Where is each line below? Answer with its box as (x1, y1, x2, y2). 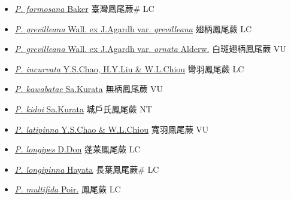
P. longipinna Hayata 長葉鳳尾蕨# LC (14, 163, 159, 175)
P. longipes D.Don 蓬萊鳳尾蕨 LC (14, 143, 141, 155)
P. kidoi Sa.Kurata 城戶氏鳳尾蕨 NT (14, 102, 152, 115)
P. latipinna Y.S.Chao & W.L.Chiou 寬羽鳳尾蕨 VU (14, 123, 209, 135)
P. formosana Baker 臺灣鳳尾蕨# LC (14, 2, 154, 14)
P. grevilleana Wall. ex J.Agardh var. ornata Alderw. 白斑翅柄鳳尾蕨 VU (14, 42, 286, 55)
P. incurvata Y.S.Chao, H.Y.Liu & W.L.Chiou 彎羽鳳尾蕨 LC (14, 62, 244, 75)
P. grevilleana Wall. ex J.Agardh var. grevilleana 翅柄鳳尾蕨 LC (14, 22, 252, 35)
